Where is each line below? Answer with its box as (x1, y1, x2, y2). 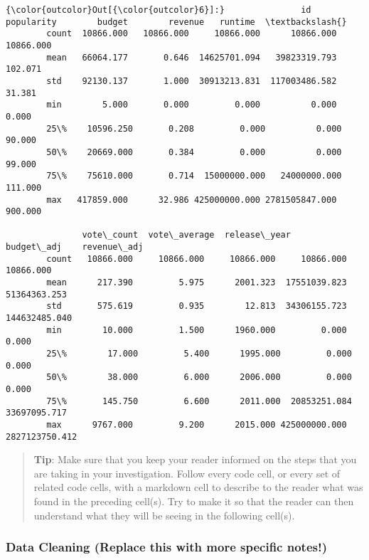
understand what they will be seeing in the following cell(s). (33, 507, 295, 522)
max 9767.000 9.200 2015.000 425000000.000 (46, 419, 347, 430)
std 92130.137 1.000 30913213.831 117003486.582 (46, 75, 337, 86)
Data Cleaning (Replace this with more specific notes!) (6, 538, 327, 556)
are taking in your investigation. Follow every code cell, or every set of (33, 465, 341, 480)
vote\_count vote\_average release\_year (82, 230, 291, 241)
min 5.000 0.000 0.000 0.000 (46, 100, 337, 110)
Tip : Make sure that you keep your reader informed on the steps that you (33, 452, 357, 467)
